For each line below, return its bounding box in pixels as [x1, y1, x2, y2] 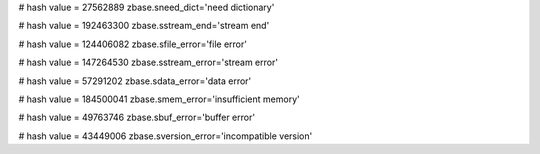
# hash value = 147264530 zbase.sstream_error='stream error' [18, 56, 279, 69]
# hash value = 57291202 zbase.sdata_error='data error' [18, 75, 252, 87]
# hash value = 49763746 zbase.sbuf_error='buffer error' [18, 111, 255, 124]
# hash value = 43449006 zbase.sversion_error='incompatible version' [18, 130, 313, 142]
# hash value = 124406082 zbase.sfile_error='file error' [18, 38, 247, 50]
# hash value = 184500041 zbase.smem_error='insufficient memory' [18, 93, 300, 105]
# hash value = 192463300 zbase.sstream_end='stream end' [18, 20, 270, 32]
